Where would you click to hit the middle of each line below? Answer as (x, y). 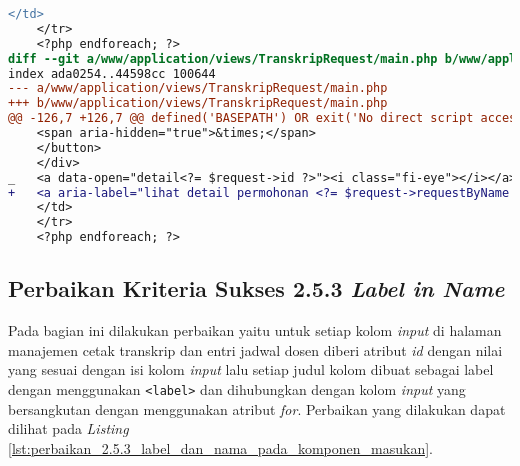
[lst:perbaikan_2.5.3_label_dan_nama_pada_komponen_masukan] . (220, 447)
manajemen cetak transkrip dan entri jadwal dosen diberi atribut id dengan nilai (255, 349)
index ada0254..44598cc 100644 (112, 73)
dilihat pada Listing (68, 428)
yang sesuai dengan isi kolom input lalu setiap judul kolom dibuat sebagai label (251, 369)
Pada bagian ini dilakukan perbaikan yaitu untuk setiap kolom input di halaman (255, 330)
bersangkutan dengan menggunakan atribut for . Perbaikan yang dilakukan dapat (257, 408)
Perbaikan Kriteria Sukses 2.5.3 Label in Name (256, 288)
